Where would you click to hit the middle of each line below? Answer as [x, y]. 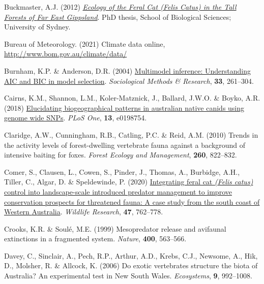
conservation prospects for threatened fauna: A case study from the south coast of [132, 201]
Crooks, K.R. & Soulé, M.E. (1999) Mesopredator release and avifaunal [115, 228]
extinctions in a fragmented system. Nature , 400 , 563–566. [95, 239]
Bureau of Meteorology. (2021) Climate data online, [85, 43]
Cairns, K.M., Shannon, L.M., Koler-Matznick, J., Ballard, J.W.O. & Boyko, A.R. [132, 98]
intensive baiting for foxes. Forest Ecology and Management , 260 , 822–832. [121, 155]
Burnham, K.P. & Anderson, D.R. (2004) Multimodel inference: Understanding [127, 70]
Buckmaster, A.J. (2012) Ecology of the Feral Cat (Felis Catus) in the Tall [120, 7]
